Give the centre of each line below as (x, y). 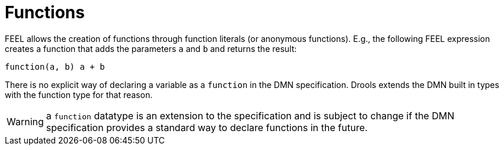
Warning (25, 121)
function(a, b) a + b (55, 66)
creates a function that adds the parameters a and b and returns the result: (151, 48)
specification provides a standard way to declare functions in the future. (207, 127)
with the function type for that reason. (79, 94)
